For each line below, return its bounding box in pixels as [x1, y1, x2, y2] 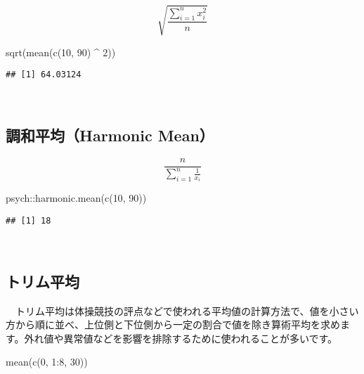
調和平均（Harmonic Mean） [6, 124, 214, 146]
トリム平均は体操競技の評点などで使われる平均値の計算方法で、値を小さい [15, 303, 359, 318]
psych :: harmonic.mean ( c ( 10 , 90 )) [6, 191, 147, 205]
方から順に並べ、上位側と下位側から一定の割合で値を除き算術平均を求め [6, 317, 340, 332]
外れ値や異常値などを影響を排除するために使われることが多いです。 [24, 330, 338, 345]
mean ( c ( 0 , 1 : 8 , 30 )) [6, 354, 88, 369]
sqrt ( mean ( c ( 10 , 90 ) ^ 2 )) [6, 44, 116, 59]
